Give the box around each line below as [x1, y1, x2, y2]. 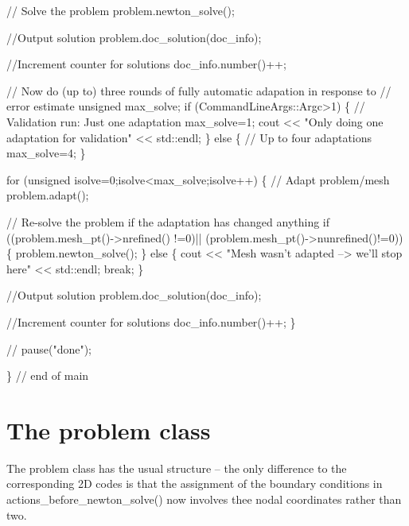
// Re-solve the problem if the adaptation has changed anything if [6, 213, 330, 230]
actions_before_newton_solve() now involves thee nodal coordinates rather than [6, 491, 402, 507]
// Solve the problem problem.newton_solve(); [6, 2, 235, 18]
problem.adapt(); [6, 187, 89, 203]
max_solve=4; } [6, 145, 86, 161]
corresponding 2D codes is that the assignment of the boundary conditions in [6, 475, 383, 492]
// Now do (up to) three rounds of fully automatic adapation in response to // [6, 82, 391, 99]
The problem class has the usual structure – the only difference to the [6, 459, 347, 476]
